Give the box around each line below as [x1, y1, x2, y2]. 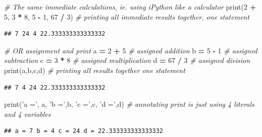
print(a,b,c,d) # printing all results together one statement [4, 64, 185, 75]
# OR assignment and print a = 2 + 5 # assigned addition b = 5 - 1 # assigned [4, 45, 257, 55]
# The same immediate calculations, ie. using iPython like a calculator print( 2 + [4, 2, 256, 12]
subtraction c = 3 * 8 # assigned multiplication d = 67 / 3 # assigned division [4, 55, 250, 65]
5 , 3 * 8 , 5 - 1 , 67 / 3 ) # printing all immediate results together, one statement [4, 11, 250, 22]
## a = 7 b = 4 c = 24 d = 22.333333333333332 [4, 127, 163, 135]
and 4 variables [4, 108, 51, 119]
